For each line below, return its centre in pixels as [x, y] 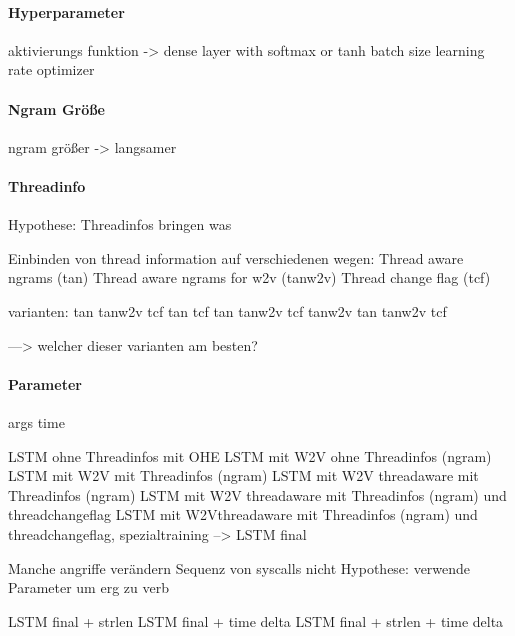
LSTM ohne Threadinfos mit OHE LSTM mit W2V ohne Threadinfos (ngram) [250, 455]
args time [36, 421]
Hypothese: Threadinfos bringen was [120, 224]
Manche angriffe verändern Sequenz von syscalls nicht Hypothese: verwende [239, 567]
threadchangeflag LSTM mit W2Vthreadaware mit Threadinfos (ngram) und [243, 514]
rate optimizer [51, 69]
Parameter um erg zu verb [88, 587]
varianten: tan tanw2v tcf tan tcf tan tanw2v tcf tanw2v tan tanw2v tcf [227, 310]
